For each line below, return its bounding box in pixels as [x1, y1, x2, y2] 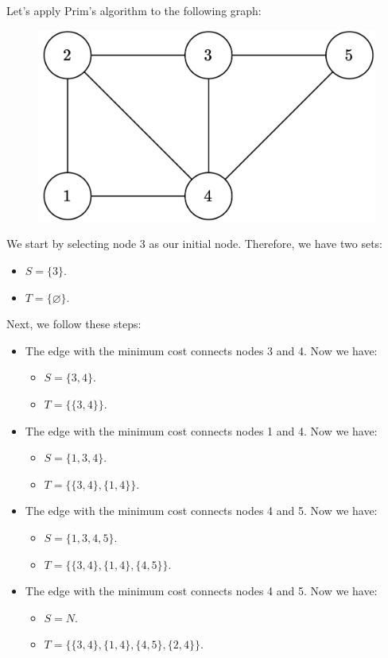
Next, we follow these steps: [6, 315, 142, 332]
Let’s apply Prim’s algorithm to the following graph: [6, 2, 262, 18]
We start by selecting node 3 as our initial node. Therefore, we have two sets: [6, 235, 382, 252]
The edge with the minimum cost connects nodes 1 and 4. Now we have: [25, 422, 378, 439]
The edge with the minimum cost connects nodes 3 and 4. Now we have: [25, 342, 378, 358]
